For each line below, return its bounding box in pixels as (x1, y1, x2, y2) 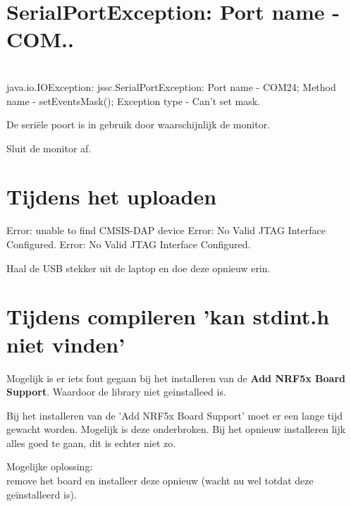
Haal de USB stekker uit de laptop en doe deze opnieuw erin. (6, 260, 271, 275)
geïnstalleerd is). (6, 487, 77, 501)
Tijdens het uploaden (6, 182, 217, 211)
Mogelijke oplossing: (6, 459, 93, 474)
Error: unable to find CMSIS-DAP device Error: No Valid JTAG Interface (6, 223, 326, 238)
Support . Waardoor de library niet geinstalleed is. (6, 384, 226, 399)
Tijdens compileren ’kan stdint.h (6, 302, 330, 331)
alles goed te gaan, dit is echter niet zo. (6, 435, 176, 450)
